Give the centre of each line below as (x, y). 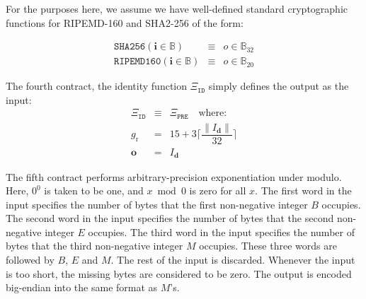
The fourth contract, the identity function (97, 86)
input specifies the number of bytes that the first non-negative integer (157, 204)
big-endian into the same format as (82, 287)
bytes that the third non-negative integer (95, 246)
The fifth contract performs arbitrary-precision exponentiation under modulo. (174, 176)
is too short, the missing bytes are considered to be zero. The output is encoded (179, 273)
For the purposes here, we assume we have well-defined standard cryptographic (177, 8)
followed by (30, 260)
